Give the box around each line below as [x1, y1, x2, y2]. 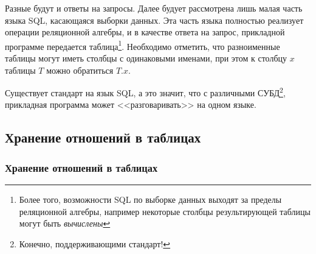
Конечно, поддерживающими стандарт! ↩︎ [19, 237, 171, 250]
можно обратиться [46, 63, 114, 76]
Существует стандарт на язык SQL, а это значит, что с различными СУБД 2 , [5, 85, 286, 99]
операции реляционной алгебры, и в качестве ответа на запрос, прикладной [5, 26, 285, 38]
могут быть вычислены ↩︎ [19, 217, 111, 230]
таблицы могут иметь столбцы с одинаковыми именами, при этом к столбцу [5, 52, 287, 65]
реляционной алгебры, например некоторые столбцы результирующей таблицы [19, 205, 311, 217]
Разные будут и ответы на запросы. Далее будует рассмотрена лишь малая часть [5, 2, 303, 14]
